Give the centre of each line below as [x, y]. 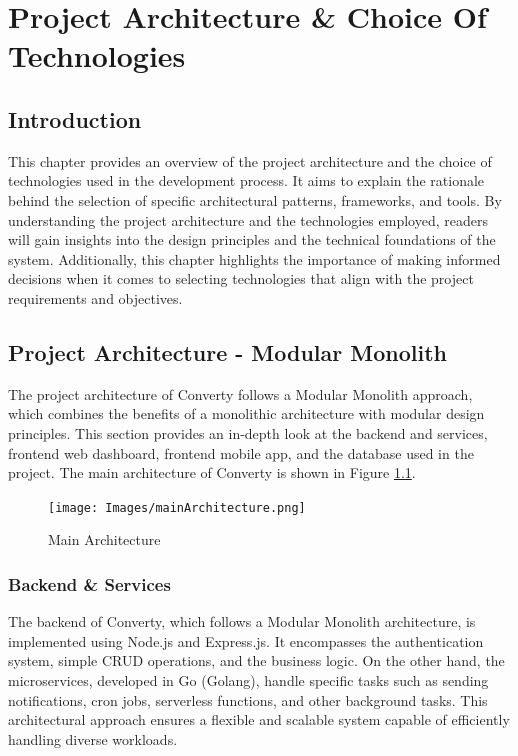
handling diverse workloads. [93, 738]
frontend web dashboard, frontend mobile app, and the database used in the [241, 452]
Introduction [75, 118]
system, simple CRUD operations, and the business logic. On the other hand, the [256, 660]
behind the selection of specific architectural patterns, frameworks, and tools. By [255, 199]
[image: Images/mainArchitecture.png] [177, 507]
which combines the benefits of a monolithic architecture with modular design [246, 413]
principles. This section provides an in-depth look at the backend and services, [248, 432]
